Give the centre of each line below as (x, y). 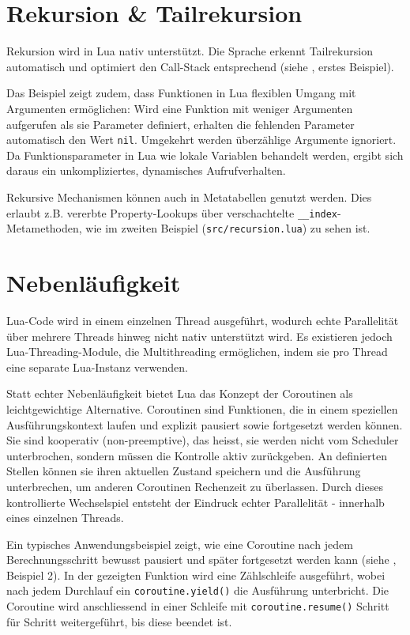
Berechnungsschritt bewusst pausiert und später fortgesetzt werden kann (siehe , (201, 559)
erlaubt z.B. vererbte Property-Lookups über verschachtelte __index (172, 212)
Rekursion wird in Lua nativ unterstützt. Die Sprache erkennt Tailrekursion (190, 51)
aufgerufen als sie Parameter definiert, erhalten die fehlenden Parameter (181, 124)
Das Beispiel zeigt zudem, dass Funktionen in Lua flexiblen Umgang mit (181, 93)
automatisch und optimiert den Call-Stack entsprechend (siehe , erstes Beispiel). (200, 66)
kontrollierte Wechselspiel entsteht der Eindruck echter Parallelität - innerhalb (196, 502)
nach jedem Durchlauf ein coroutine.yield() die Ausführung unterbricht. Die (198, 590)
